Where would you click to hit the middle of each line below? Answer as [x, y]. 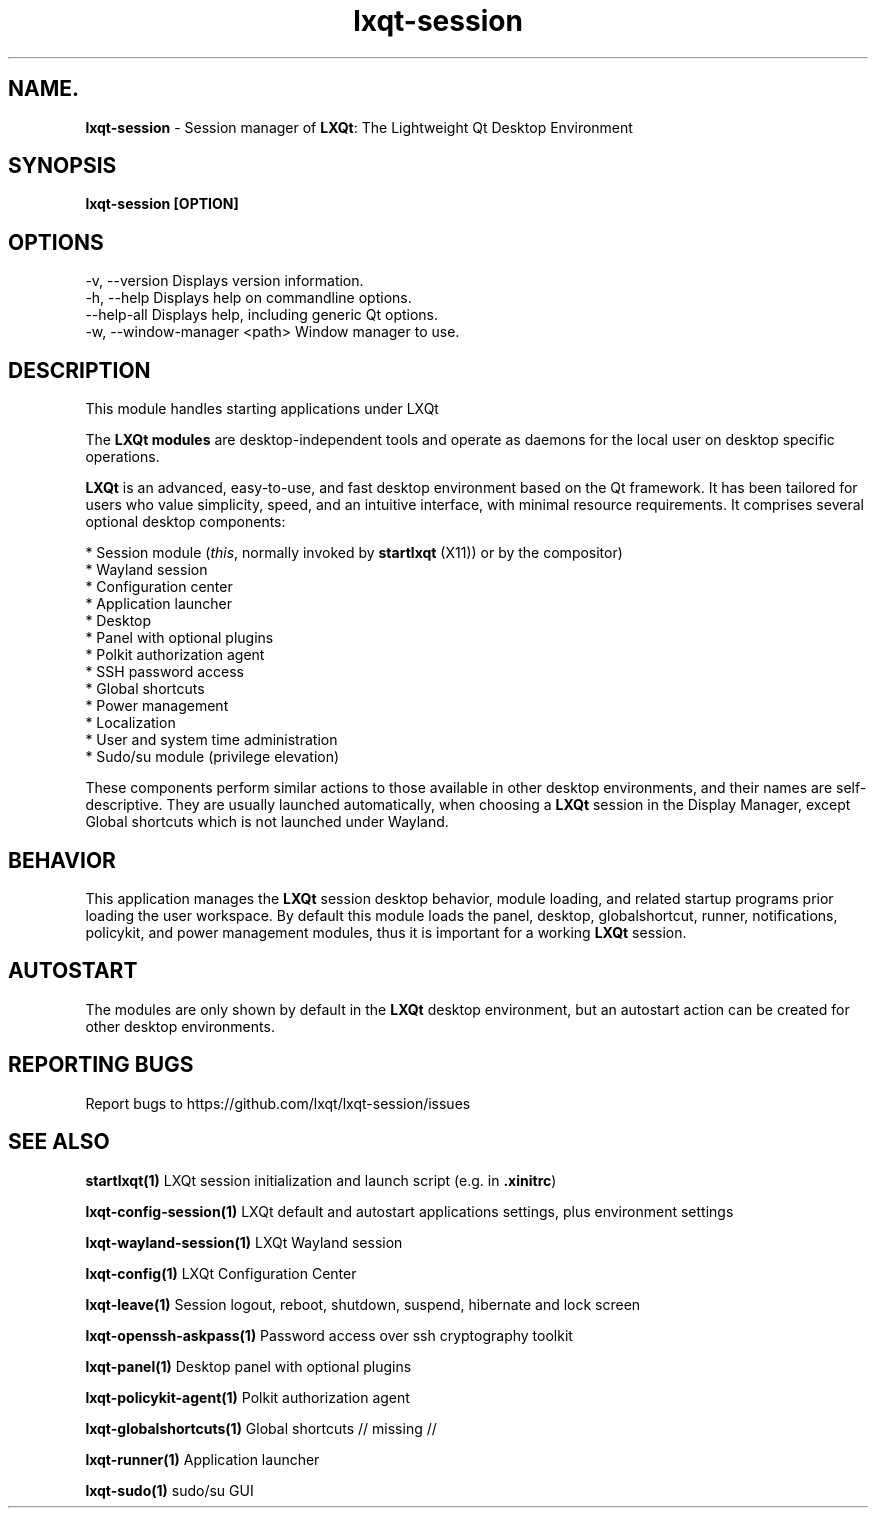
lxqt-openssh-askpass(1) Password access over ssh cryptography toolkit [329, 1335]
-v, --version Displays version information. [224, 281]
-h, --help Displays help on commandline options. [248, 298]
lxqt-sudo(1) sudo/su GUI [169, 1490]
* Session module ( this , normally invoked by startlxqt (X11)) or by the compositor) [354, 553]
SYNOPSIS [62, 166]
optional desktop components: [185, 522]
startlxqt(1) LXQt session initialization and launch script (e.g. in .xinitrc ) [321, 1180]
